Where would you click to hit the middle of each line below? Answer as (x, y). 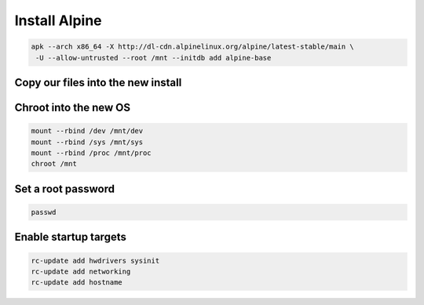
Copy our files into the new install (98, 82)
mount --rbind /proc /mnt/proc (91, 152)
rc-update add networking (81, 271)
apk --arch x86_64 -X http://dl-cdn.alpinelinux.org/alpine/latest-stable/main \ (193, 47)
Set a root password (65, 189)
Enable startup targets (71, 237)
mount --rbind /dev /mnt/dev (87, 131)
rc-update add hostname (77, 283)
